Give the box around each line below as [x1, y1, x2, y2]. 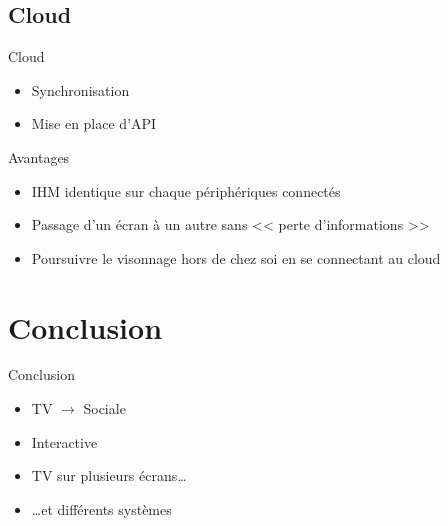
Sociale [83, 398, 126, 419]
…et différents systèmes [31, 498, 172, 519]
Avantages [8, 146, 70, 167]
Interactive [31, 431, 98, 452]
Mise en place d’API [31, 113, 157, 134]
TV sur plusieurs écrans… [31, 465, 187, 486]
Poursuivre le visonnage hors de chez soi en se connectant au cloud [31, 247, 441, 268]
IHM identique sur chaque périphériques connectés [31, 180, 341, 201]
